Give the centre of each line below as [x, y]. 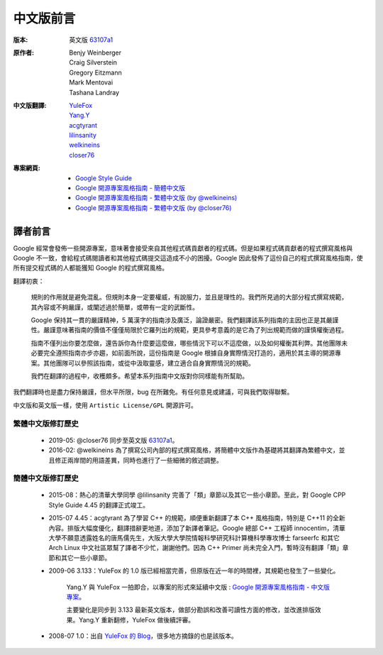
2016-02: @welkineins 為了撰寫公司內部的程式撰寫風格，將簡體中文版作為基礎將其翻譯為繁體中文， [194, 450]
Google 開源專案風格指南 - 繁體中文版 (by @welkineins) [156, 198]
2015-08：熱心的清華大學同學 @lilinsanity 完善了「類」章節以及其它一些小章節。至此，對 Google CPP [197, 495]
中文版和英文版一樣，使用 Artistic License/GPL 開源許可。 [105, 405]
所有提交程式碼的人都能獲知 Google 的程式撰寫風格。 [91, 268]
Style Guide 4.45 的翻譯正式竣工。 [99, 505]
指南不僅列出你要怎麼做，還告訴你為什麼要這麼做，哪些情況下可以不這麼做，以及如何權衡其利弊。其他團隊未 [189, 343]
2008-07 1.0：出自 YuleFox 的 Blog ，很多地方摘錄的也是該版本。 [143, 636]
